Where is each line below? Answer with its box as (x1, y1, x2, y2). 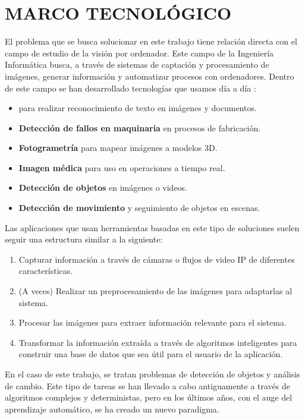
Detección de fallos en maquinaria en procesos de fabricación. (18, 121, 261, 134)
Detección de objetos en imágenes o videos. (18, 181, 188, 194)
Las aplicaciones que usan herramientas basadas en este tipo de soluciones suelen (5, 221, 300, 234)
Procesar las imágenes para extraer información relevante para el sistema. (18, 316, 287, 329)
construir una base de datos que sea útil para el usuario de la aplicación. (18, 348, 283, 360)
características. (18, 264, 73, 277)
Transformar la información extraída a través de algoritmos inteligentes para (18, 336, 297, 348)
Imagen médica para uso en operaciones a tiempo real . (18, 161, 225, 174)
